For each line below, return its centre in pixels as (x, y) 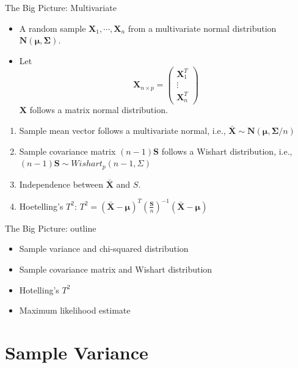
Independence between (61, 184)
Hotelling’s (39, 289)
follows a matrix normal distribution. (99, 110)
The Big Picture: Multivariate (61, 7)
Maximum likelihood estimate (75, 310)
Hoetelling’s (41, 206)
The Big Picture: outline (51, 228)
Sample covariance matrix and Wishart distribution (116, 269)
